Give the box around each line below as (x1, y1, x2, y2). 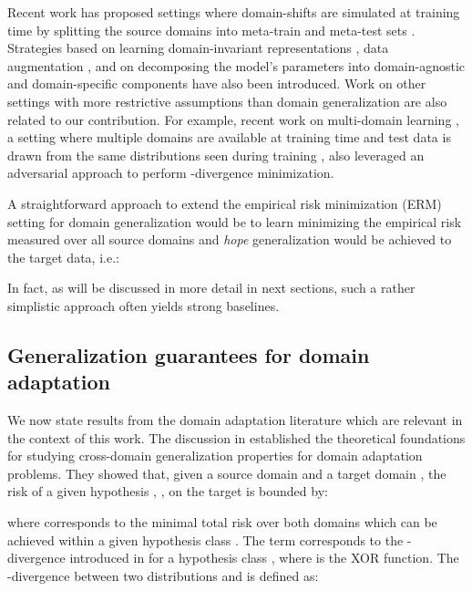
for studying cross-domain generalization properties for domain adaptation (7, 446, 423, 465)
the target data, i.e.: (7, 247, 119, 266)
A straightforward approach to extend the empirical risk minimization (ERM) (7, 193, 442, 213)
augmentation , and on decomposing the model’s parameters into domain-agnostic (7, 56, 466, 75)
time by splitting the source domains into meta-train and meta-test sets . (7, 20, 416, 39)
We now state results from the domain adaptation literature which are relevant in (7, 410, 463, 430)
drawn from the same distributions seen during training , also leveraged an (7, 145, 425, 164)
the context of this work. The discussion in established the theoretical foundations (7, 428, 466, 447)
